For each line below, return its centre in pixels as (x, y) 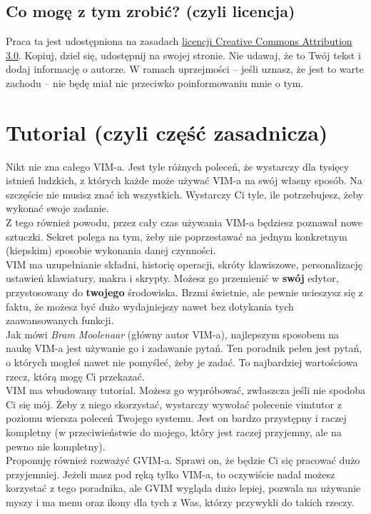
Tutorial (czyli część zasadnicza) (167, 132)
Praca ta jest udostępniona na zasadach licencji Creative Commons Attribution (179, 41)
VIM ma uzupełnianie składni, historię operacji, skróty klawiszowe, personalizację (184, 264)
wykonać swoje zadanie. (57, 208)
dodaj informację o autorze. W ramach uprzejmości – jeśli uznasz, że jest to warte (185, 69)
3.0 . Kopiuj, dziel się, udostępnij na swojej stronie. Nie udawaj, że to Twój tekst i (183, 55)
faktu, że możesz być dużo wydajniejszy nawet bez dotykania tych (150, 306)
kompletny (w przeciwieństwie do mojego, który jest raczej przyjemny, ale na (174, 432)
